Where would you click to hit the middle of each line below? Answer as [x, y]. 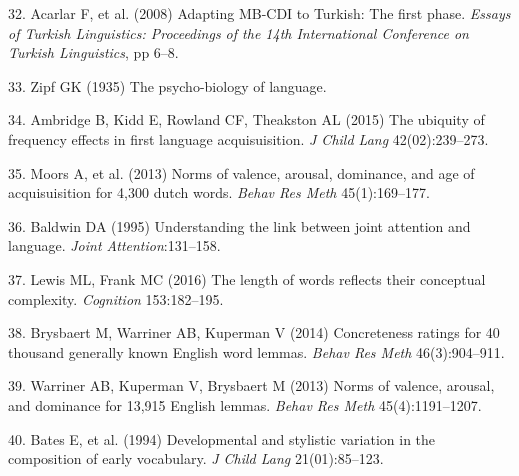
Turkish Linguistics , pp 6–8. [93, 52]
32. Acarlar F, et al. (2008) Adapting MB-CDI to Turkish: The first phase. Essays [259, 13]
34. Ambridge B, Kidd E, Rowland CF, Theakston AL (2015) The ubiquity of [246, 119]
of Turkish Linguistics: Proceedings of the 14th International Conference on [238, 32]
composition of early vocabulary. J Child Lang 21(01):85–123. [196, 458]
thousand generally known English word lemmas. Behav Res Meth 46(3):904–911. [256, 351]
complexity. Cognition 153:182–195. [116, 298]
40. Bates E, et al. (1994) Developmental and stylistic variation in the [222, 438]
